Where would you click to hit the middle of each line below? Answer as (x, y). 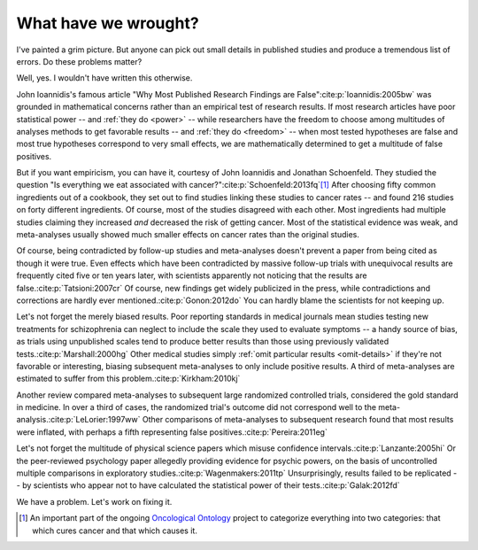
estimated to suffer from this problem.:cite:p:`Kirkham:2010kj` (128, 379)
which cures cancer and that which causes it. (115, 531)
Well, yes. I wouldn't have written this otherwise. (104, 78)
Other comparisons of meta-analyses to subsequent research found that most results (298, 420)
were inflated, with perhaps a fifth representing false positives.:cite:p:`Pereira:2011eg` (172, 432)
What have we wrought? (108, 23)
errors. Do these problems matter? (79, 61)
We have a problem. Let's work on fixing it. (94, 501)
